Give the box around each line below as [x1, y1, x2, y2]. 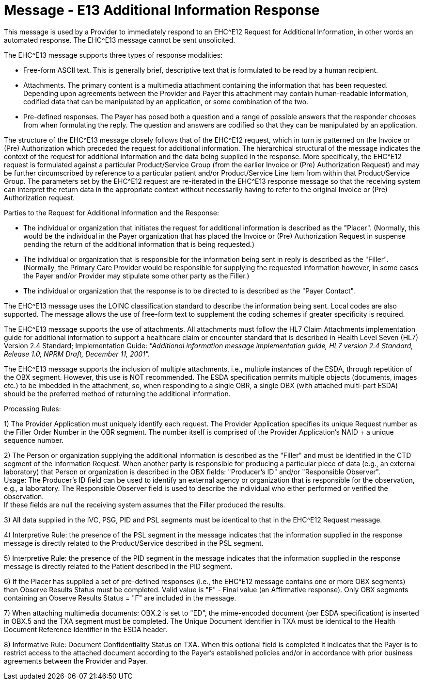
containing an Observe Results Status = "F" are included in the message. [4, 593, 236, 602]
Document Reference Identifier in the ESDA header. [4, 625, 167, 634]
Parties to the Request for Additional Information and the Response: [4, 208, 219, 217]
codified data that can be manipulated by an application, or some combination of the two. [23, 97, 309, 106]
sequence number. [4, 436, 63, 444]
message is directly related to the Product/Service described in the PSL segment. [4, 538, 264, 547]
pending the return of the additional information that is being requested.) [23, 240, 254, 248]
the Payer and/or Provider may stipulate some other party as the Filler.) [23, 271, 250, 280]
